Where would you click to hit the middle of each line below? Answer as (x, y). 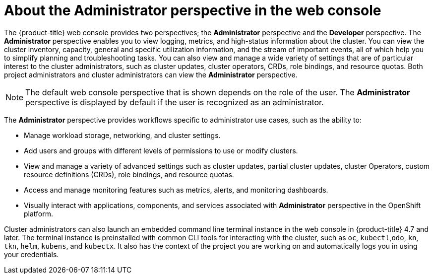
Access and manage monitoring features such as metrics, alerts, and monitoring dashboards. (176, 190)
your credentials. (31, 254)
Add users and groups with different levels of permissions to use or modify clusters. (161, 150)
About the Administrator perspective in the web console (193, 10)
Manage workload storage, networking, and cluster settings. (122, 135)
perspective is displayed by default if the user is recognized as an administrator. (175, 102)
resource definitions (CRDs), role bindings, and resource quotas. (129, 174)
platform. (39, 213)
